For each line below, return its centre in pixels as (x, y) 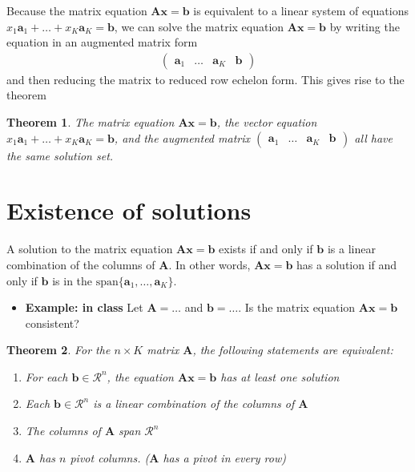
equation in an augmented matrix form (102, 42)
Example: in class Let (84, 307)
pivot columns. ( (110, 457)
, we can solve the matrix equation (199, 26)
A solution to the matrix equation (90, 249)
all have (373, 137)
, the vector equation (267, 122)
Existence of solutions (129, 210)
